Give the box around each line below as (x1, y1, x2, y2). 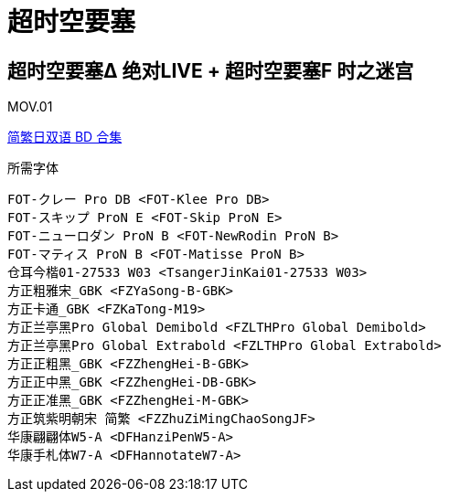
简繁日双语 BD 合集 (7, 129, 123, 145)
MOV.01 (7, 99, 53, 115)
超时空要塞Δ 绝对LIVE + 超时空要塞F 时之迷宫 (7, 58, 414, 82)
